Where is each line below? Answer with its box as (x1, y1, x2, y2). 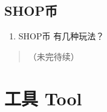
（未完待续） (28, 50, 79, 62)
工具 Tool (4, 85, 82, 110)
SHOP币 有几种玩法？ (18, 30, 105, 42)
